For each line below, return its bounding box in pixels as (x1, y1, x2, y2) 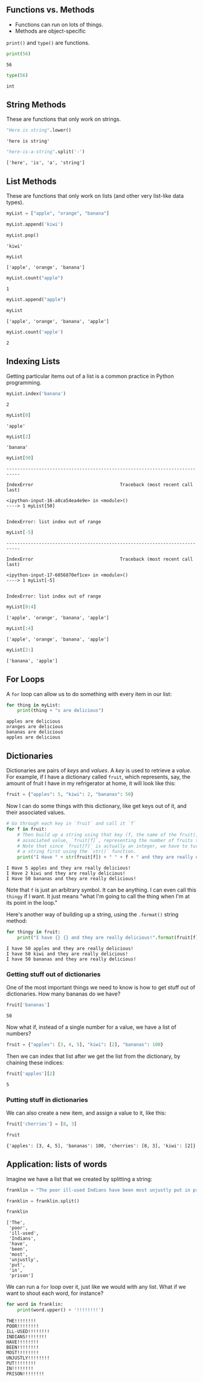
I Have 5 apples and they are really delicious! (6, 865, 131, 872)
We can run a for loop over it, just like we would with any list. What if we (6, 1283, 186, 1291)
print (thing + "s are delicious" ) (17, 708, 104, 714)
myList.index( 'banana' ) (6, 390, 66, 397)
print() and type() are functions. (6, 39, 90, 46)
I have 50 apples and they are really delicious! (6, 945, 134, 951)
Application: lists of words (6, 1159, 108, 1170)
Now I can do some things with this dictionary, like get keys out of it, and (6, 803, 187, 809)
